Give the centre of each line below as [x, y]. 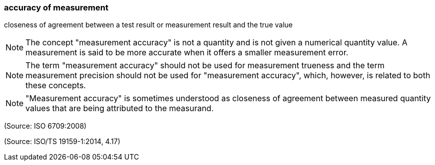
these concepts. [56, 85]
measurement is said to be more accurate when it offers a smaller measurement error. [187, 53]
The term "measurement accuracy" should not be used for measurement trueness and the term [205, 66]
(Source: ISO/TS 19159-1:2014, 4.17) [62, 142]
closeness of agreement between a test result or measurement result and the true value [148, 25]
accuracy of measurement [56, 7]
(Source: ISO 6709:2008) [45, 126]
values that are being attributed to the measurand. [120, 108]
